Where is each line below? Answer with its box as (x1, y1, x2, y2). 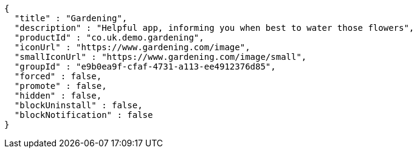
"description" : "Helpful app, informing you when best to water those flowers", (14, 23, 415, 33)
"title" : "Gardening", (14, 13, 128, 23)
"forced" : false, (14, 71, 102, 81)
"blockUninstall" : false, (14, 100, 143, 110)
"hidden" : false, (14, 91, 102, 100)
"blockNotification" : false (14, 110, 153, 120)
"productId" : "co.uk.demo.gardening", (14, 33, 204, 42)
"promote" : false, (14, 81, 107, 91)
